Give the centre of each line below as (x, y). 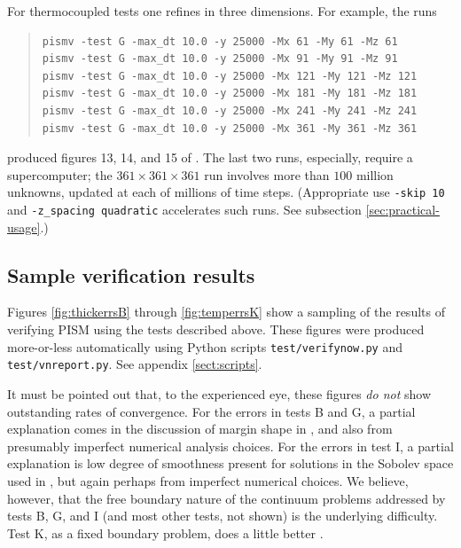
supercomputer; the (60, 174)
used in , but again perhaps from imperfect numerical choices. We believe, (208, 480)
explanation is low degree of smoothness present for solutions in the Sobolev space (230, 463)
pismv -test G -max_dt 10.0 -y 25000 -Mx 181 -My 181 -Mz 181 (230, 94)
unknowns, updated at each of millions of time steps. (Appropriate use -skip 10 (226, 192)
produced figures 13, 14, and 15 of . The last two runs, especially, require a (210, 157)
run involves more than (267, 174)
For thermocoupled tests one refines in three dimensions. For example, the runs (222, 11)
